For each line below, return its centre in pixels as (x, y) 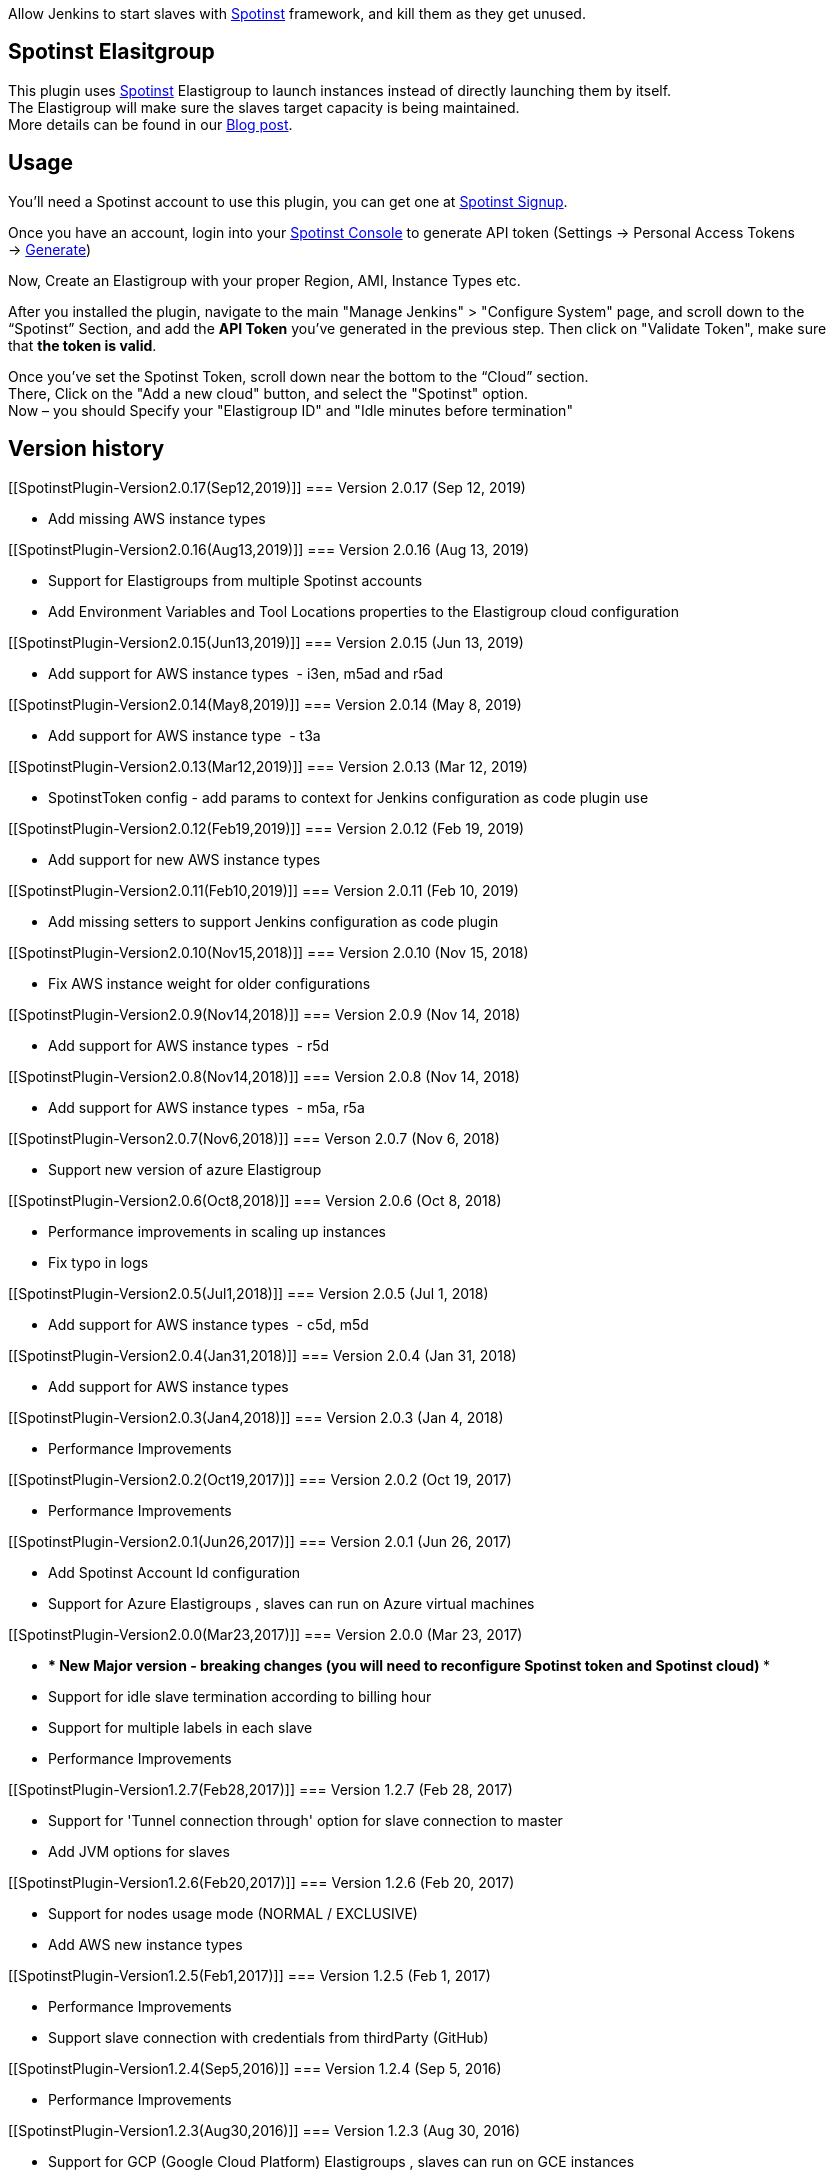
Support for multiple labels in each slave (180, 1727)
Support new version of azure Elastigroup (185, 1169)
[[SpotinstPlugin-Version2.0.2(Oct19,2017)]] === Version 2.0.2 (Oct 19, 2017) (260, 1479)
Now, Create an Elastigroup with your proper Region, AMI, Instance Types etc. (264, 280)
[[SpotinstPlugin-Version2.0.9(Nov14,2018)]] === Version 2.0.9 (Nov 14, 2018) (264, 1014)
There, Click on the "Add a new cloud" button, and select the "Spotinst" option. (268, 393)
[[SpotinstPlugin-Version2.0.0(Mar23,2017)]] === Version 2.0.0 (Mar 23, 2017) (265, 1634)
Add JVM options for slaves (139, 1851)
